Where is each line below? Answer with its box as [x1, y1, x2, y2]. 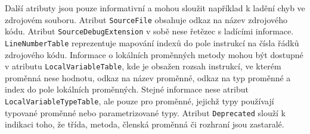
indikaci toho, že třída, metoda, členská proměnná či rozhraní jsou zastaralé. [5, 118, 284, 130]
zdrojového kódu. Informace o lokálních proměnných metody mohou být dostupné [5, 48, 303, 60]
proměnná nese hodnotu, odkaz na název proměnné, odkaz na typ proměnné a [5, 71, 291, 84]
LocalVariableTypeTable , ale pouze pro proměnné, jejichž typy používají [5, 95, 274, 107]
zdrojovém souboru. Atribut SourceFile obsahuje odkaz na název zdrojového [5, 13, 288, 25]
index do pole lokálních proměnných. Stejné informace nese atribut [5, 83, 249, 95]
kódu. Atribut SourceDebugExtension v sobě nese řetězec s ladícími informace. [5, 25, 294, 37]
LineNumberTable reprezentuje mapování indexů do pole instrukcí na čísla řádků [5, 36, 299, 49]
